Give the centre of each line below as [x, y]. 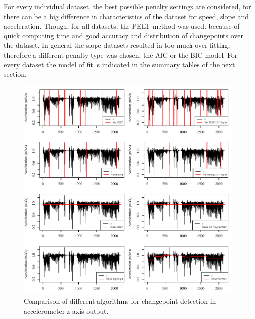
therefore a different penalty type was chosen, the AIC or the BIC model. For [121, 54]
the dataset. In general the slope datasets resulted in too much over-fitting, [117, 45]
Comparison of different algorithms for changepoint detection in [120, 301]
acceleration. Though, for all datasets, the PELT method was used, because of [122, 26]
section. [15, 74]
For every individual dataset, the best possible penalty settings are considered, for [127, 6]
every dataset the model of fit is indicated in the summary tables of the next [120, 64]
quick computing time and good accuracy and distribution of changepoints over [124, 35]
